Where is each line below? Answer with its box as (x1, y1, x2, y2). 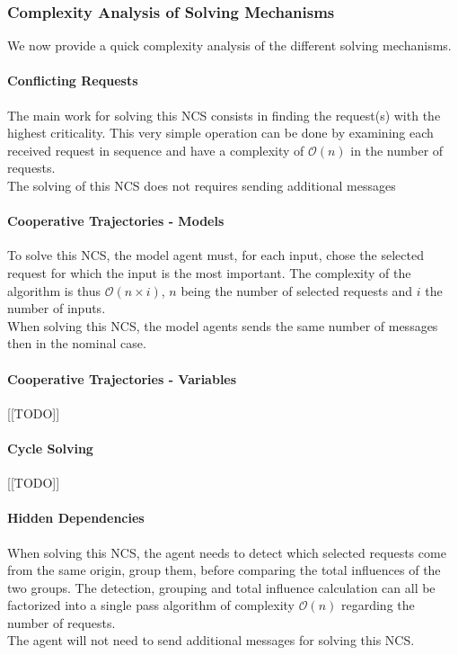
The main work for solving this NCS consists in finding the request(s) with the (7, 105, 441, 124)
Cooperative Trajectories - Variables (7, 369, 237, 388)
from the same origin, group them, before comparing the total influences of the (7, 561, 441, 579)
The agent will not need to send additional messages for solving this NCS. (7, 631, 415, 650)
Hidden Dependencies (7, 508, 145, 527)
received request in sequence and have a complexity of (7, 140, 304, 159)
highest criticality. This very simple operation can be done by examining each (7, 123, 434, 142)
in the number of (350, 140, 444, 159)
